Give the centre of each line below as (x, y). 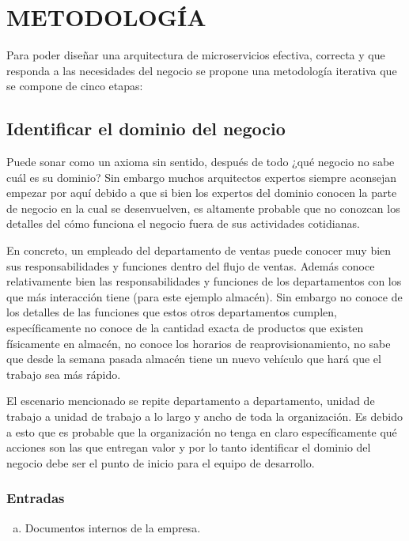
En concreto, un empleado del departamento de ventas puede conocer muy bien (199, 250)
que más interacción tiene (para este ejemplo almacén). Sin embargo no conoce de (204, 296)
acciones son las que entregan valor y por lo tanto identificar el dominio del (189, 447)
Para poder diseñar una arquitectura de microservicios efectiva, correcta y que (196, 55)
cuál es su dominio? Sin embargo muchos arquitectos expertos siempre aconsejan (201, 177)
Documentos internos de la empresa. (113, 527)
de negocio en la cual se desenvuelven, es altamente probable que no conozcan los (203, 208)
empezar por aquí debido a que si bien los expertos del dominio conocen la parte (202, 193)
